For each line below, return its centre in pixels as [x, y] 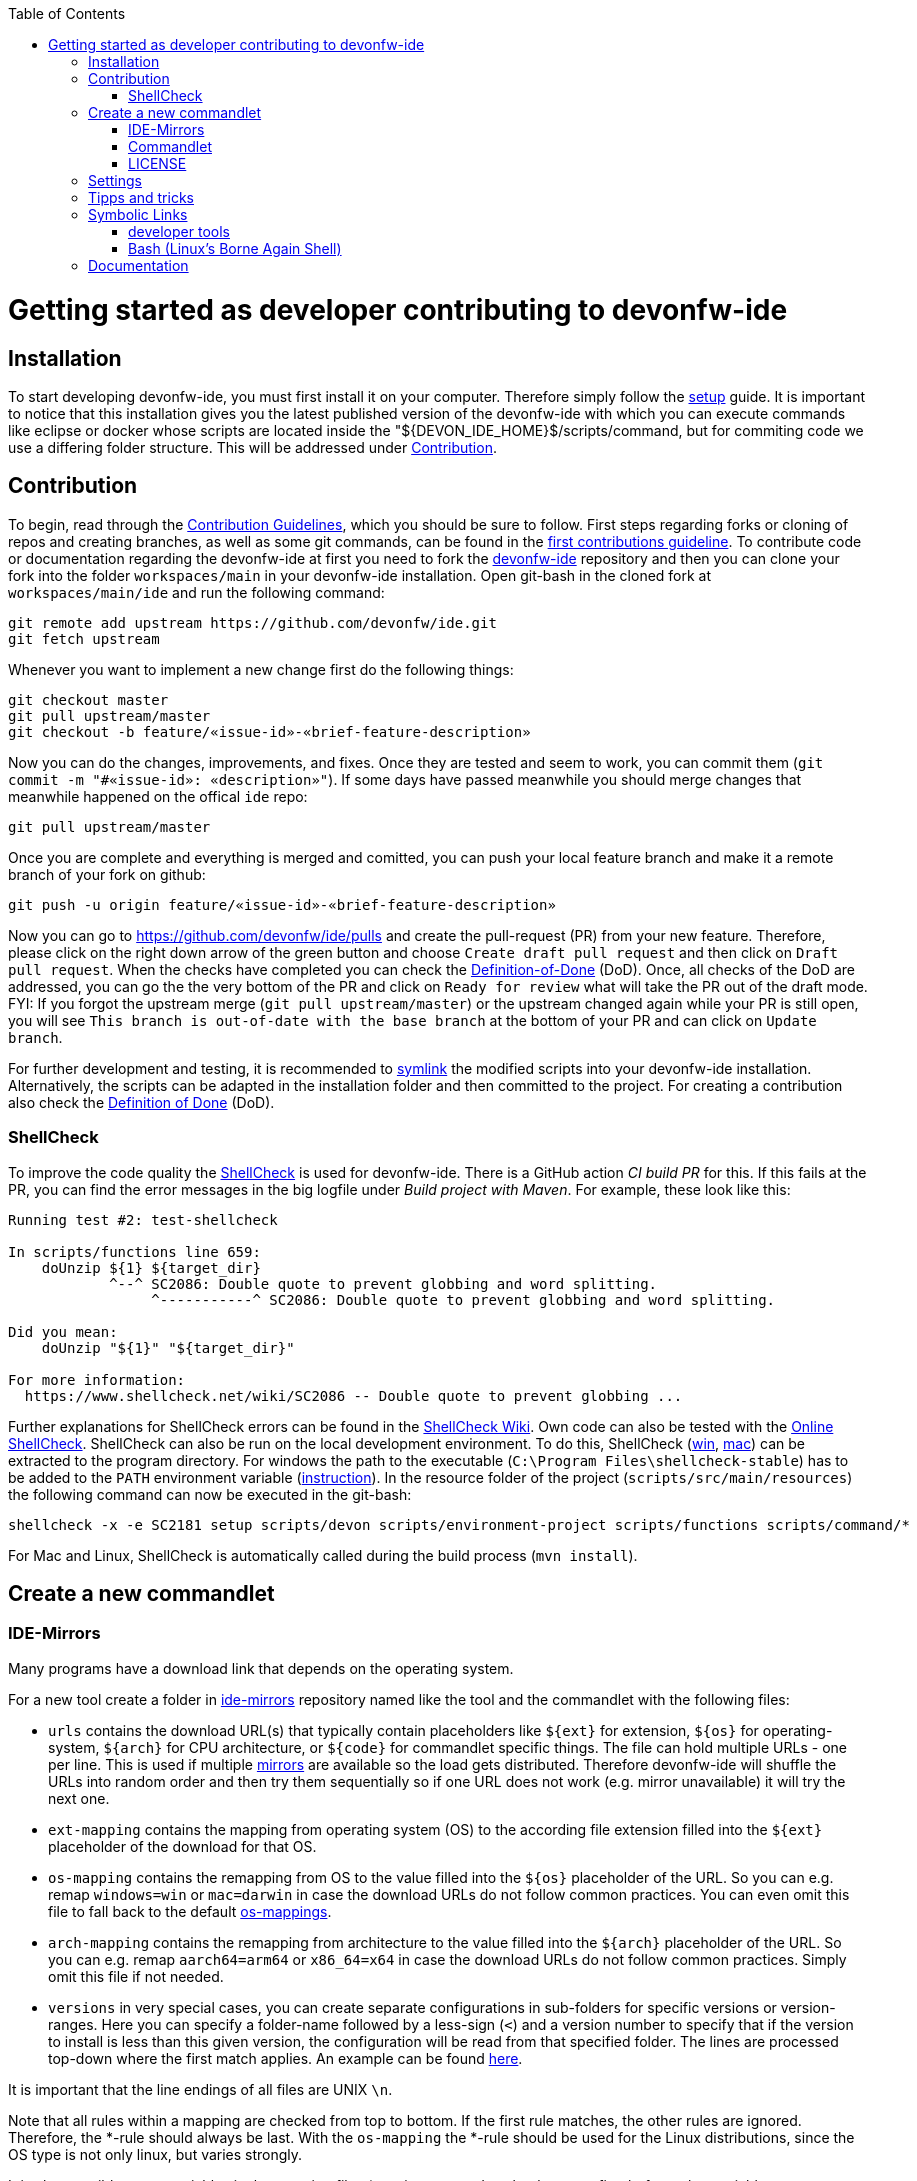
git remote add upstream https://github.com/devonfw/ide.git [252, 622]
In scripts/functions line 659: [134, 1251]
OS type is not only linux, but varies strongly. [155, 2154]
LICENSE [157, 163]
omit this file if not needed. [136, 1976]
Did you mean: [63, 1331]
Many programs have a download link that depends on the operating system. [261, 1668]
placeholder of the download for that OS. [182, 1846]
